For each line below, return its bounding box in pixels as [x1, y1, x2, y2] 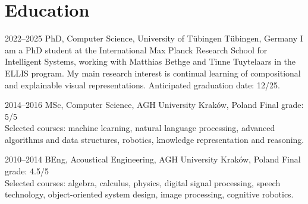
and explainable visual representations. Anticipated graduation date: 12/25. [5, 78, 280, 91]
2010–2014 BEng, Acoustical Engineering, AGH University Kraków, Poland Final [5, 153, 301, 165]
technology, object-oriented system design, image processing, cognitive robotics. [5, 188, 294, 200]
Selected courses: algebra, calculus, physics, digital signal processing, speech [5, 176, 281, 189]
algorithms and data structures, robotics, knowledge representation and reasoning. [5, 133, 304, 145]
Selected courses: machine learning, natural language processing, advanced [5, 122, 275, 134]
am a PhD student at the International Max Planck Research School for [5, 43, 268, 56]
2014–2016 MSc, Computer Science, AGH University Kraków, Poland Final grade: [5, 98, 304, 111]
